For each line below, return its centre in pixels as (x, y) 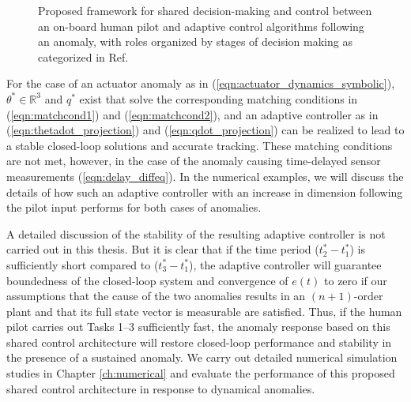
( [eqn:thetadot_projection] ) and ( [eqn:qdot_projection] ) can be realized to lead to (205, 130)
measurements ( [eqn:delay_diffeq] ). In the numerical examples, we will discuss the (205, 176)
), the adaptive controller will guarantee (285, 264)
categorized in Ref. (83, 56)
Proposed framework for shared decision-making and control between (205, 10)
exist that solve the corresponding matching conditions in (219, 98)
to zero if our (356, 280)
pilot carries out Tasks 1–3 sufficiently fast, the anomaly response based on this (198, 327)
